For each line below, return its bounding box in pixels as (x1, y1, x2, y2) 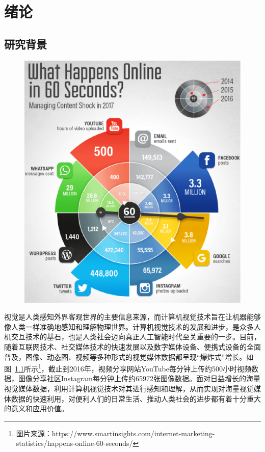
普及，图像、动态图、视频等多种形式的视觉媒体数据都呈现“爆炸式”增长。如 (4, 351, 254, 362)
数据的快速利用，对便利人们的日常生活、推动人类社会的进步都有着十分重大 (11, 393, 261, 404)
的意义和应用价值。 (4, 403, 68, 414)
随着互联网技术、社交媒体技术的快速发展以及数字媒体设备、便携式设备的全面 (4, 341, 261, 352)
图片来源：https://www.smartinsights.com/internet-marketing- (16, 428, 215, 438)
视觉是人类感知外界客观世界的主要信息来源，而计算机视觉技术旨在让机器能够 (4, 311, 261, 322)
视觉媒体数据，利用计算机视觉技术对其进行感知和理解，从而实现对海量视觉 (4, 383, 254, 393)
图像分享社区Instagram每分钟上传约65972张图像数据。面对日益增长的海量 (18, 373, 260, 384)
